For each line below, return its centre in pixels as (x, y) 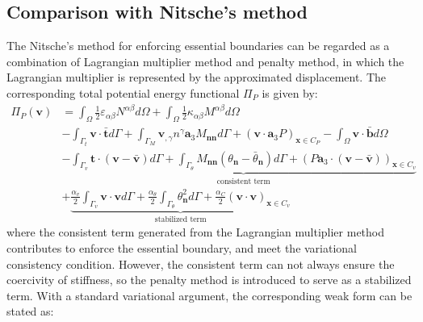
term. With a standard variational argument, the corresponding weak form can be (209, 295)
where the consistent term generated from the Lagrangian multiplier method (196, 232)
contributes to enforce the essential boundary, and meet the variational (182, 248)
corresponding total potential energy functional (123, 92)
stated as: (30, 311)
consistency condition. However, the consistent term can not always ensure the (201, 263)
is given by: (290, 92)
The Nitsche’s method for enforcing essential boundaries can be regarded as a (198, 46)
